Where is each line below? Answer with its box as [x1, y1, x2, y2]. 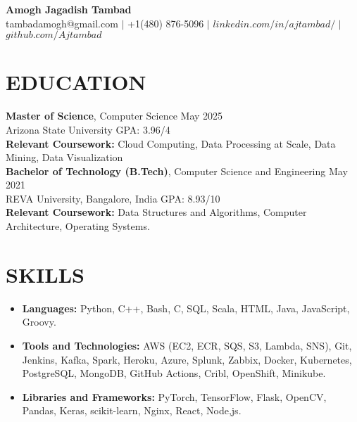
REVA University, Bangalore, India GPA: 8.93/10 [6, 191, 220, 205]
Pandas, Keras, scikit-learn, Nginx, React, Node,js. [22, 403, 242, 418]
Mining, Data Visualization [6, 150, 123, 165]
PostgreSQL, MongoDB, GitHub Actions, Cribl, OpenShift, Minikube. [22, 366, 326, 381]
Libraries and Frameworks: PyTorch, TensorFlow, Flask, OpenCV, [22, 389, 327, 404]
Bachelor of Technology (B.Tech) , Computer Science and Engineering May [6, 163, 348, 178]
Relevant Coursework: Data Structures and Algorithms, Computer [6, 205, 307, 219]
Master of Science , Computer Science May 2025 [6, 108, 223, 123]
